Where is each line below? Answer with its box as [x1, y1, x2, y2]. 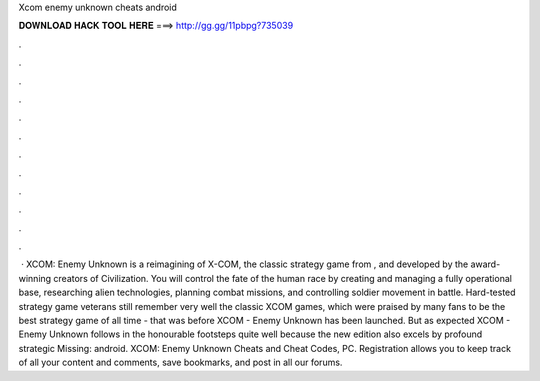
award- [470, 258, 501, 270]
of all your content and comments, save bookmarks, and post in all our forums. [18, 356, 343, 369]
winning [18, 272, 52, 284]
